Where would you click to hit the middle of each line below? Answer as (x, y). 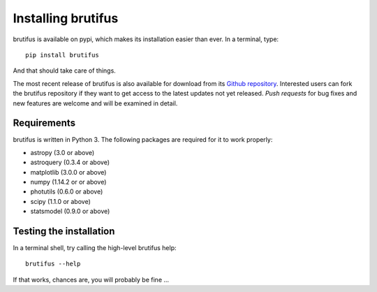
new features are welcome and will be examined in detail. (95, 103)
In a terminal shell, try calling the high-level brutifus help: (95, 248)
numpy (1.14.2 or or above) (68, 182)
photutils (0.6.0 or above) (67, 191)
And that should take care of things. (65, 71)
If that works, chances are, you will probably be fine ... (91, 279)
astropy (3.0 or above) (62, 152)
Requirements (44, 123)
